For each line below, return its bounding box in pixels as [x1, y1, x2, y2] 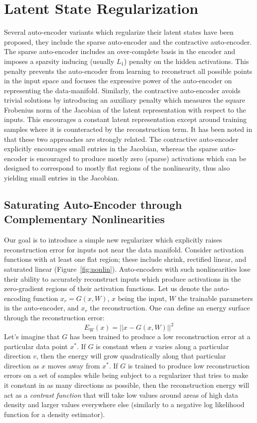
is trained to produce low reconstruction [128, 360, 250, 370]
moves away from [48, 360, 100, 370]
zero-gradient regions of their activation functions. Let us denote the [4, 283, 212, 294]
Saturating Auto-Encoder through [4, 197, 182, 212]
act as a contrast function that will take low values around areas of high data [4, 389, 238, 400]
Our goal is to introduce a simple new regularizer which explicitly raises [4, 235, 222, 245]
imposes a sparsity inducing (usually [4, 56, 115, 66]
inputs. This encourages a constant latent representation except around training [4, 114, 247, 124]
